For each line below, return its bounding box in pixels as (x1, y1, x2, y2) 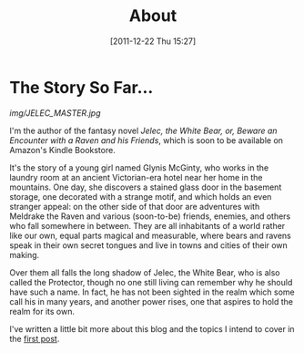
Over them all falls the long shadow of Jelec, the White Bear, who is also (9, 266, 280, 278)
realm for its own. (9, 306, 76, 317)
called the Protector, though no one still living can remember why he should (9, 276, 293, 287)
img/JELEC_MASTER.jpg (9, 107, 101, 119)
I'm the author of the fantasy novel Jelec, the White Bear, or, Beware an (9, 125, 278, 136)
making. (9, 249, 40, 260)
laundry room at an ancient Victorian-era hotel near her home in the (9, 171, 263, 182)
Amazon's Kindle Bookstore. (9, 144, 116, 155)
